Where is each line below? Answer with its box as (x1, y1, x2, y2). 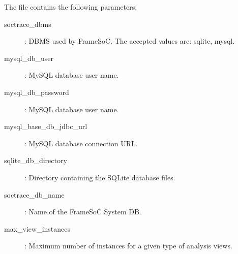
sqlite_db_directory (4, 155, 67, 166)
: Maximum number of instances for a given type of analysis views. (24, 240, 232, 251)
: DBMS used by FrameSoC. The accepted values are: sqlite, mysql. (24, 36, 235, 46)
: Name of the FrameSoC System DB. (24, 206, 141, 217)
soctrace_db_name (4, 189, 65, 200)
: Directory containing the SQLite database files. (24, 172, 175, 182)
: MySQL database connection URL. (24, 138, 138, 148)
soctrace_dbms (4, 18, 51, 29)
